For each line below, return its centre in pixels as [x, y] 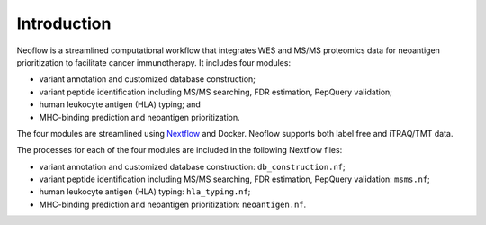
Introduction [64, 23]
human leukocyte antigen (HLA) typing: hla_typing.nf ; [145, 192]
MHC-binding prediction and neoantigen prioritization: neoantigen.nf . [173, 204]
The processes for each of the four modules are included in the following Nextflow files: [180, 150]
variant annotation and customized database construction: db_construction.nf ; [192, 166]
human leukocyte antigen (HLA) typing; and [120, 104]
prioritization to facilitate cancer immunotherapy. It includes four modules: [154, 62]
